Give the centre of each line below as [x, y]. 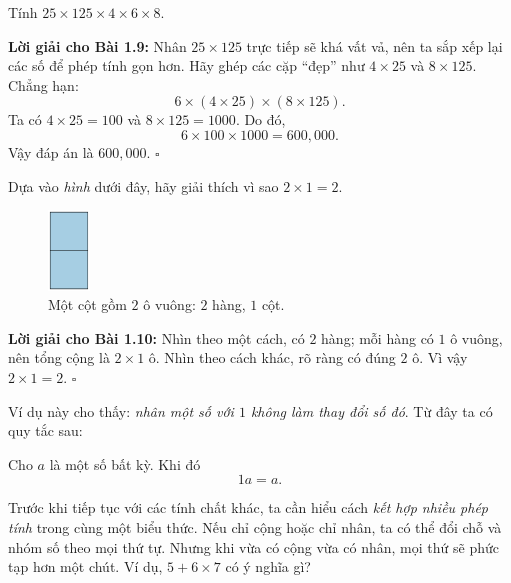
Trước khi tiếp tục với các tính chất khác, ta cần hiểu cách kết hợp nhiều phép [248, 507]
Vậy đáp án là [51, 151]
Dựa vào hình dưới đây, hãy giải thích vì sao [143, 185]
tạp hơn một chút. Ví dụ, [85, 566]
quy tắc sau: [45, 430]
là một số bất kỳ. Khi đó [125, 463]
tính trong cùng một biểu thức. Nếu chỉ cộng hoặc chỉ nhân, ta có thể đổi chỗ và [255, 526]
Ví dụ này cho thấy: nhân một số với [121, 410]
